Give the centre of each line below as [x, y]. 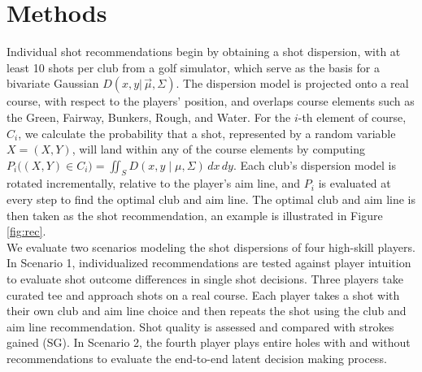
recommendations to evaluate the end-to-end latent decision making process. [197, 359]
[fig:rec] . [26, 231]
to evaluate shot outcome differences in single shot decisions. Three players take [205, 279]
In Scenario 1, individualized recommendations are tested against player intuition [209, 263]
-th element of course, [352, 117]
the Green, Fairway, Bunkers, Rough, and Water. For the [149, 117]
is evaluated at [355, 183]
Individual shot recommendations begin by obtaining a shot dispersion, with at [204, 52]
